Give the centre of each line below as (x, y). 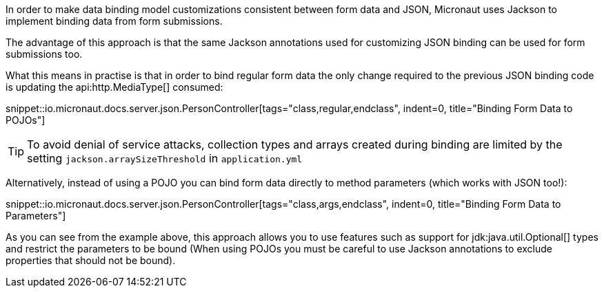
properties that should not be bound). (91, 260)
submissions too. (44, 54)
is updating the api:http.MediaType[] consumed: (114, 87)
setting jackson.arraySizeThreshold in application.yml (165, 158)
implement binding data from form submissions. (114, 21)
